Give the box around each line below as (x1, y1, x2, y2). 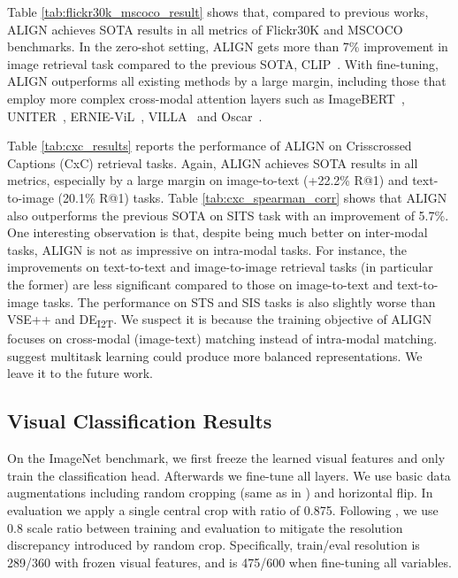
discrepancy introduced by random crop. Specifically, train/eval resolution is (7, 536, 420, 554)
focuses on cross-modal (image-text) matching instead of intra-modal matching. (7, 329, 438, 348)
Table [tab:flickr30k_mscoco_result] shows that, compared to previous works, (7, 3, 429, 20)
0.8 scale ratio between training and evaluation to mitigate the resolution (7, 518, 403, 536)
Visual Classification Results (7, 407, 272, 435)
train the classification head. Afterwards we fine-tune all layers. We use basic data (7, 466, 451, 484)
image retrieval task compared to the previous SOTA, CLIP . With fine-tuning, (7, 54, 439, 73)
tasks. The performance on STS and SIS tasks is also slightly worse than (42, 292, 436, 311)
